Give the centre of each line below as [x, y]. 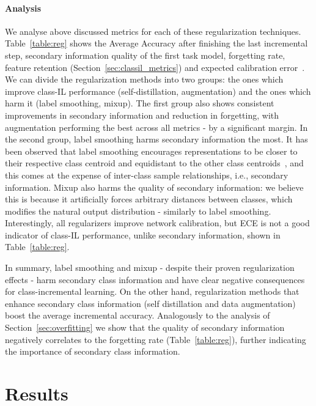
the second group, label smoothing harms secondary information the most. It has [156, 139]
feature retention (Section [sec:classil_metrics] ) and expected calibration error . [155, 67]
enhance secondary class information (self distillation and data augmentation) [150, 303]
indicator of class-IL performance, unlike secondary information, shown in [143, 234]
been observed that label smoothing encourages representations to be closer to [151, 151]
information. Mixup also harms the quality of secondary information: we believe [154, 187]
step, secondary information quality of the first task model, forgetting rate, [145, 55]
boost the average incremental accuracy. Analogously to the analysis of [138, 315]
